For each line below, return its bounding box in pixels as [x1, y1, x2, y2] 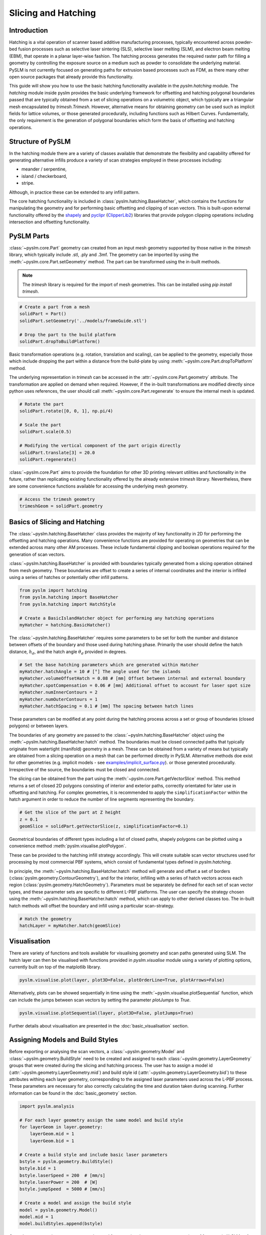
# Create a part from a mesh [19, 304, 90, 310]
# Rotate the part [19, 401, 64, 407]
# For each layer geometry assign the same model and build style [19, 1117, 183, 1123]
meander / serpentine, [21, 166, 67, 172]
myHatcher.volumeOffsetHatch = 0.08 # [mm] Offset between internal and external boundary [19, 676, 246, 681]
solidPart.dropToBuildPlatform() [19, 338, 100, 344]
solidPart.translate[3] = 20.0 [19, 450, 96, 455]
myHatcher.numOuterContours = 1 [19, 697, 98, 702]
